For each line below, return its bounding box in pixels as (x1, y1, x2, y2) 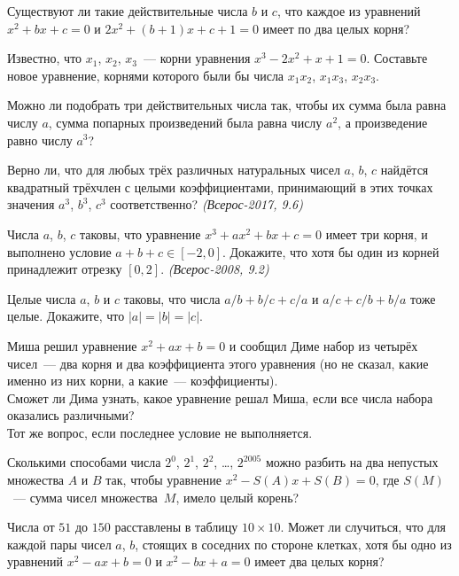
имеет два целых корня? (254, 552, 385, 571)
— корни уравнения (143, 49, 251, 67)
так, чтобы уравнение (105, 471, 222, 489)
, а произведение (338, 113, 428, 131)
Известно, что (7, 49, 82, 67)
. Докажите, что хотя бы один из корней (222, 242, 440, 261)
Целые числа (7, 289, 76, 307)
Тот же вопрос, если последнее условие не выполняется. (7, 423, 313, 441)
